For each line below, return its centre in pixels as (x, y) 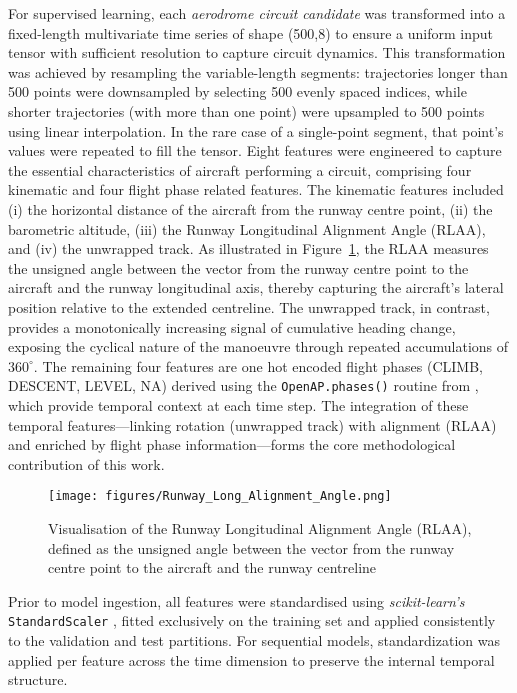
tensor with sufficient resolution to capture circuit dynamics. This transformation (257, 52)
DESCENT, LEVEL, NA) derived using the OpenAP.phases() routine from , (243, 385)
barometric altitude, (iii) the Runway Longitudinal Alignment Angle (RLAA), (247, 228)
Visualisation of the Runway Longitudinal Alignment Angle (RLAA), (260, 527)
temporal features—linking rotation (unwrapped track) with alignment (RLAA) (252, 424)
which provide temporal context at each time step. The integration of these (238, 404)
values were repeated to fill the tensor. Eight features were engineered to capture (255, 150)
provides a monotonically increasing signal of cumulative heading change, (232, 326)
